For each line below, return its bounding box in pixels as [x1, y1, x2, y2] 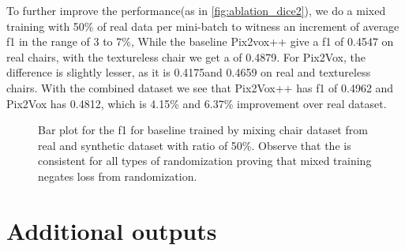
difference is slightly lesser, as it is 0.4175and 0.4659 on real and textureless [6, 64, 371, 81]
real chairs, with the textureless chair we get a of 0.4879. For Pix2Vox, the [6, 48, 366, 65]
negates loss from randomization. [38, 167, 197, 184]
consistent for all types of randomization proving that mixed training [38, 152, 372, 169]
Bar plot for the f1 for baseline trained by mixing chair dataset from [38, 122, 368, 138]
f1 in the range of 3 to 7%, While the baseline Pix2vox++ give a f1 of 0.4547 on [6, 33, 394, 50]
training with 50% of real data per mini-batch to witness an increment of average [6, 17, 399, 34]
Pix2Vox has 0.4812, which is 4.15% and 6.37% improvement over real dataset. [6, 95, 387, 111]
